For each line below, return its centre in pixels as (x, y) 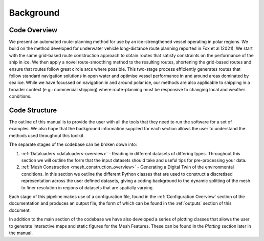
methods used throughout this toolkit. (47, 135)
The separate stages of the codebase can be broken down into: (73, 144)
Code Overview (33, 30)
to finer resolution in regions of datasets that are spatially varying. (88, 187)
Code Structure (33, 110)
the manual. (21, 233)
